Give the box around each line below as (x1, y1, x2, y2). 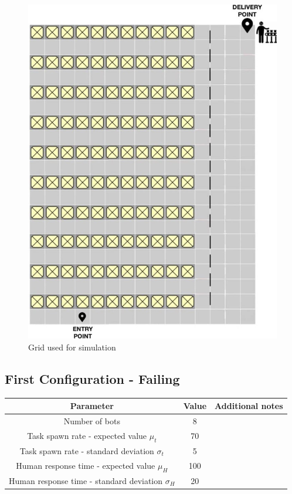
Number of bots (63, 415, 120, 427)
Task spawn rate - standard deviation (19, 444, 154, 456)
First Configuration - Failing (5, 369, 180, 387)
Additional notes (215, 400, 283, 412)
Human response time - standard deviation (9, 474, 163, 486)
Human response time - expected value (16, 459, 155, 471)
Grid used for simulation (28, 340, 116, 353)
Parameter (70, 400, 114, 412)
